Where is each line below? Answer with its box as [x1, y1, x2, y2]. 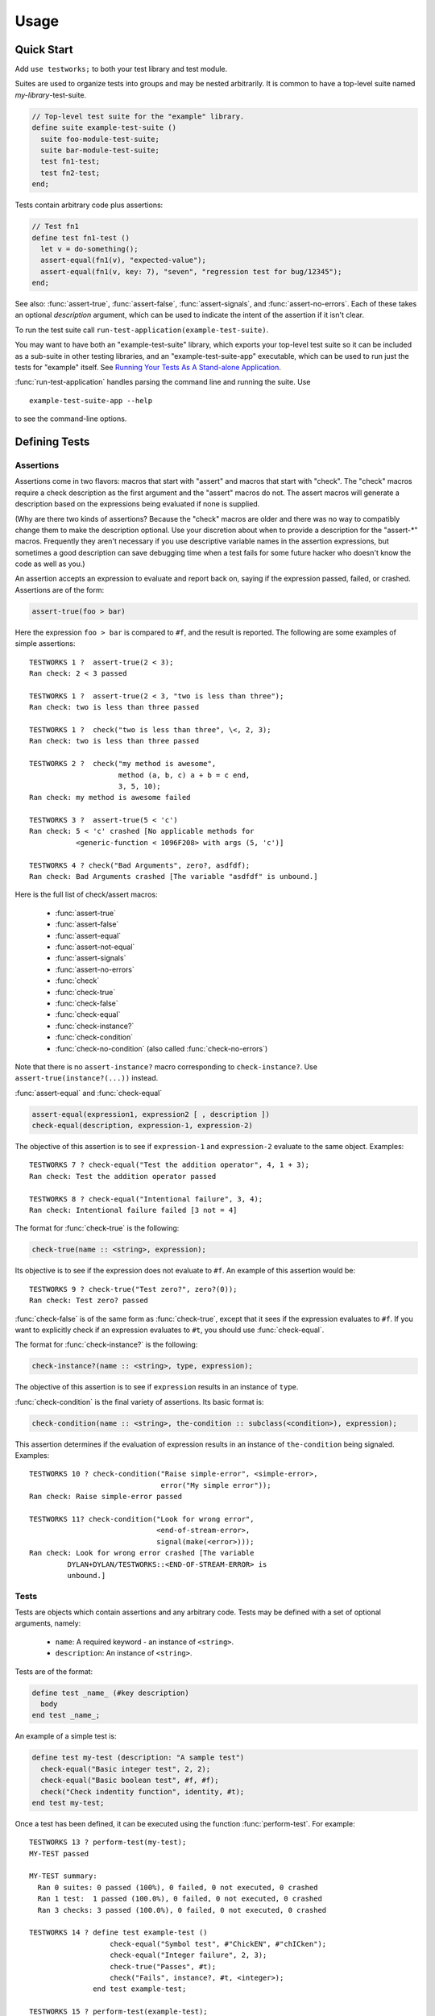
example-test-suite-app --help [29, 396, 153, 405]
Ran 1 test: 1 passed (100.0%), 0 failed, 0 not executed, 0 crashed [37, 1894, 322, 1903]
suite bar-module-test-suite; [40, 146, 160, 155]
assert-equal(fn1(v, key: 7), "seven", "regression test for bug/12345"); [40, 267, 342, 276]
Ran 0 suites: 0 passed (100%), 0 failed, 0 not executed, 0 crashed [37, 1883, 318, 1892]
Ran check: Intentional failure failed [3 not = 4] [29, 1206, 238, 1214]
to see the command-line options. [14, 414, 127, 423]
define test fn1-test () [31, 233, 130, 242]
